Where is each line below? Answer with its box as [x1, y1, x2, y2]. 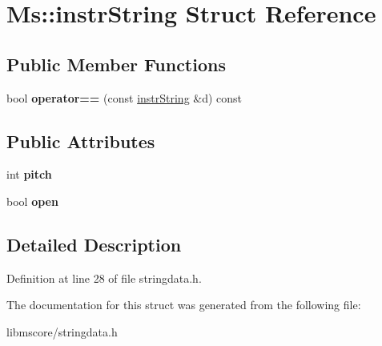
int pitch [6, 166, 52, 183]
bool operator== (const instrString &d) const [6, 89, 243, 106]
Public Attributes [6, 128, 155, 153]
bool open [6, 192, 58, 209]
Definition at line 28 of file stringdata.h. [6, 269, 202, 286]
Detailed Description [6, 231, 182, 256]
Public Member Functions [6, 51, 226, 76]
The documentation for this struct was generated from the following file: [6, 296, 361, 313]
